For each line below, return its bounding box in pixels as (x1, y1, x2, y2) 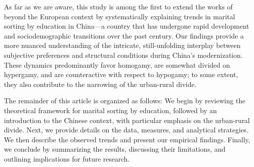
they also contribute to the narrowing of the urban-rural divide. (4, 79, 197, 89)
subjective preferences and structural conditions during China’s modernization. (4, 49, 243, 60)
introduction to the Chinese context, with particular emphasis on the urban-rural (4, 115, 250, 125)
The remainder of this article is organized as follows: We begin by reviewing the (4, 95, 246, 106)
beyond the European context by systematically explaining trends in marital (4, 11, 235, 21)
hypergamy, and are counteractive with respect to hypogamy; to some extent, (4, 69, 238, 80)
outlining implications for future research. (4, 153, 130, 164)
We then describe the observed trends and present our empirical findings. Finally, (4, 134, 251, 144)
